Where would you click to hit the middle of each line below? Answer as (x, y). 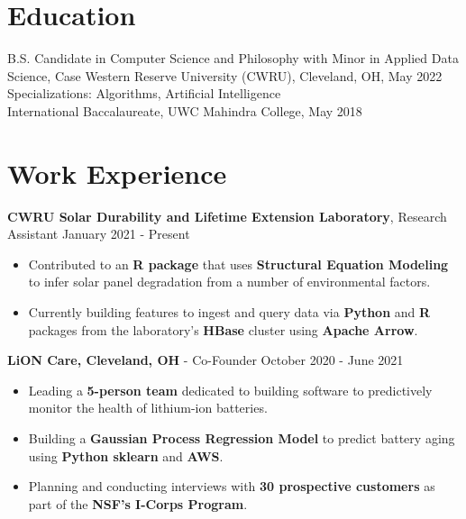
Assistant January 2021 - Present (99, 234)
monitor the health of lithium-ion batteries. (148, 408)
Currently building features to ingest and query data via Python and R (229, 312)
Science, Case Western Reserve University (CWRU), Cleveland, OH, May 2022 (225, 75)
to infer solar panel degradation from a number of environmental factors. (229, 282)
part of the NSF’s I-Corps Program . (138, 503)
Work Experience (117, 173)
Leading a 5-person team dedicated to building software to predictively (230, 390)
